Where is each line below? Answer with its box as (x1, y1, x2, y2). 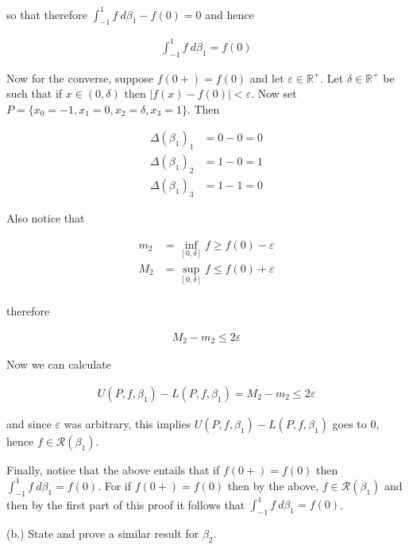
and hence (205, 6, 254, 22)
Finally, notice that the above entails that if (6, 461, 220, 477)
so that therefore (6, 6, 87, 22)
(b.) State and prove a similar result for (6, 524, 199, 541)
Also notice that (6, 209, 85, 226)
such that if (6, 85, 63, 102)
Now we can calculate (6, 356, 111, 373)
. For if (98, 477, 132, 493)
